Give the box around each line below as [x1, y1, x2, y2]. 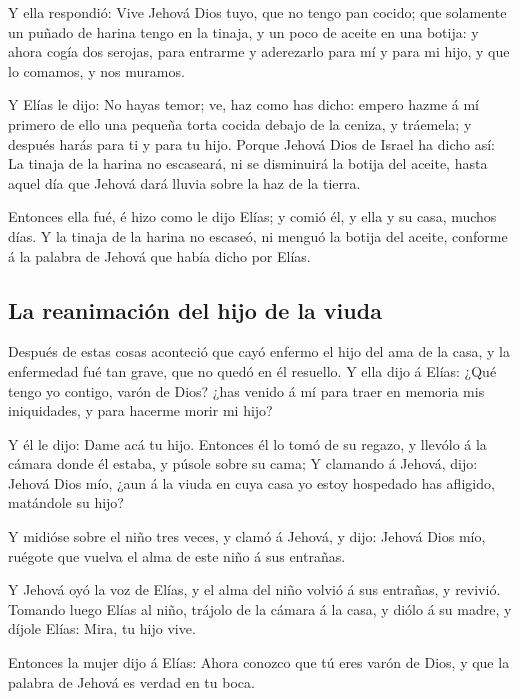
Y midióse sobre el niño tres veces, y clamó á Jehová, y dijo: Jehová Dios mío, [8, 526, 486, 547]
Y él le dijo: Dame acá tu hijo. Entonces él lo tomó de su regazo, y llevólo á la [8, 433, 487, 454]
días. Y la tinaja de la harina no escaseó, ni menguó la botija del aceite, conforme [8, 225, 508, 246]
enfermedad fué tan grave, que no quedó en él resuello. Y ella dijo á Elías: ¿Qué [8, 360, 497, 381]
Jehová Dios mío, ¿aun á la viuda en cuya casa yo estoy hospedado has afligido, [8, 472, 495, 493]
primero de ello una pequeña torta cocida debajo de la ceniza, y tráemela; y [8, 113, 472, 134]
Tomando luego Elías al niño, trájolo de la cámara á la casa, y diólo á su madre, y [8, 598, 512, 619]
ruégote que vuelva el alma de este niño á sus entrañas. [8, 545, 346, 566]
